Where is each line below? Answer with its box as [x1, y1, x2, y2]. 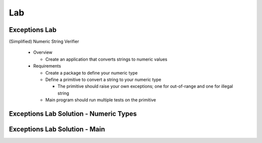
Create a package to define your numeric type [45, 70, 138, 76]
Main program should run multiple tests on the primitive [45, 97, 156, 103]
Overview [33, 49, 53, 55]
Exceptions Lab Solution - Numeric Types [9, 110, 137, 118]
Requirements [33, 63, 61, 69]
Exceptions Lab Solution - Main [9, 125, 105, 133]
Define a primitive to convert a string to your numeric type [45, 77, 162, 82]
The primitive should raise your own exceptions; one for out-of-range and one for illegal [57, 83, 233, 89]
